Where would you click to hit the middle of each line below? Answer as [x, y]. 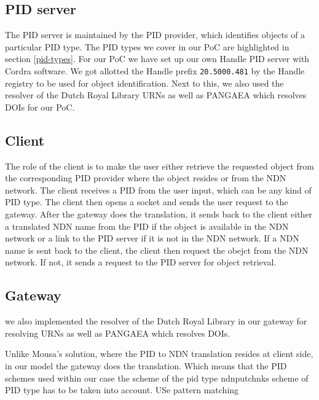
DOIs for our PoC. [40, 107]
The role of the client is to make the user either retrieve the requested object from [159, 166]
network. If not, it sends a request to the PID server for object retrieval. [141, 262]
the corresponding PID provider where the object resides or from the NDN [146, 178]
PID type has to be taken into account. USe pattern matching [122, 390]
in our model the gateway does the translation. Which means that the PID [146, 365]
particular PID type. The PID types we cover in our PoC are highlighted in [147, 46]
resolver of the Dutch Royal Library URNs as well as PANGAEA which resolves [156, 95]
